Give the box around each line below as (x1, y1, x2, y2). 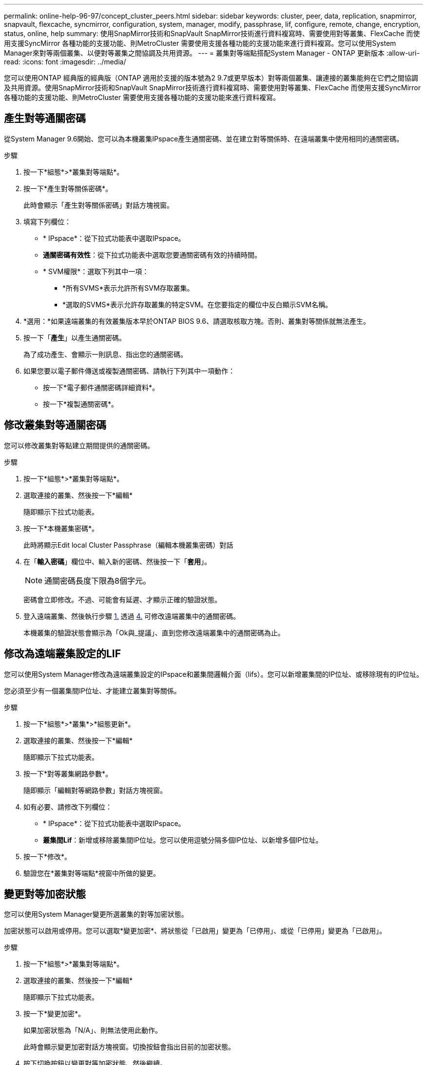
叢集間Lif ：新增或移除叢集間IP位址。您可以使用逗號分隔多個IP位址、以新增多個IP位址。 (43, 835, 323, 844)
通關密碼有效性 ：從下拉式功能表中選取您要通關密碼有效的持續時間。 (43, 250, 261, 259)
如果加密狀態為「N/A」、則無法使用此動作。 (23, 1026, 162, 1035)
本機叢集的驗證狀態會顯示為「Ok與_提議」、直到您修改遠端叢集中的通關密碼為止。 (23, 628, 285, 637)
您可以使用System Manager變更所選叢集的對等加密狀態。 (4, 910, 188, 919)
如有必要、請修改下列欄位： (23, 802, 112, 811)
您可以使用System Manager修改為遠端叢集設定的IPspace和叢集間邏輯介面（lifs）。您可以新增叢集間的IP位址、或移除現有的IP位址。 (4, 670, 423, 678)
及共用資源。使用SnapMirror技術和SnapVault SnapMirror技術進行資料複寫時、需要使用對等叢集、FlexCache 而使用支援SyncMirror (4, 83, 421, 92)
